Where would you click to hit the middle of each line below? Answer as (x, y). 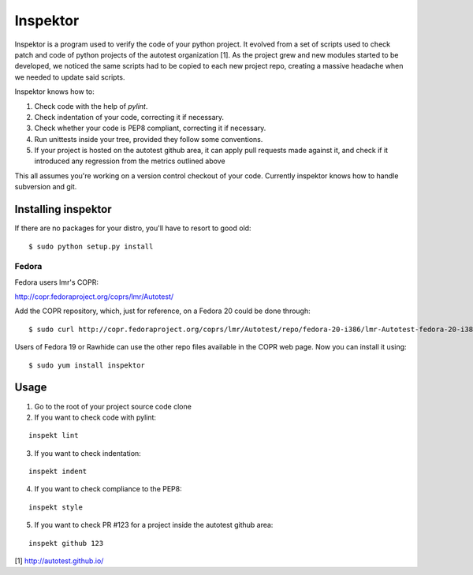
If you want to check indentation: (88, 453)
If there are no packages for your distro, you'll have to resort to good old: (133, 228)
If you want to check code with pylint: (95, 417)
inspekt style (56, 507)
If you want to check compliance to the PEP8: (108, 489)
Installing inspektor (63, 209)
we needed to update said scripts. (70, 77)
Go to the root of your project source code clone (113, 406)
